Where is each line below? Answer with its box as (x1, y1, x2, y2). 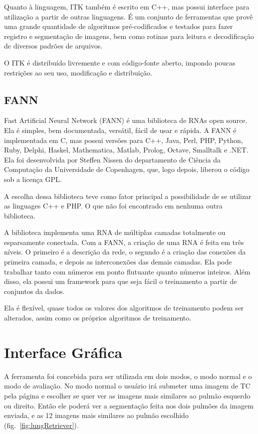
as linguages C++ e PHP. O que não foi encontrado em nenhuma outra (4, 200, 223, 211)
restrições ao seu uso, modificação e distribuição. (4, 67, 152, 77)
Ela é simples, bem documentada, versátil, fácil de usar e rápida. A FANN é (4, 124, 237, 135)
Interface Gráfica (4, 341, 123, 362)
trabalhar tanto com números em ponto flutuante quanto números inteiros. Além (4, 266, 251, 276)
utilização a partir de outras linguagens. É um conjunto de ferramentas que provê (4, 11, 253, 21)
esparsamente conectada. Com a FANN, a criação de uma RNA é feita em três (4, 236, 244, 247)
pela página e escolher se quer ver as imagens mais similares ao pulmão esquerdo (4, 390, 251, 400)
